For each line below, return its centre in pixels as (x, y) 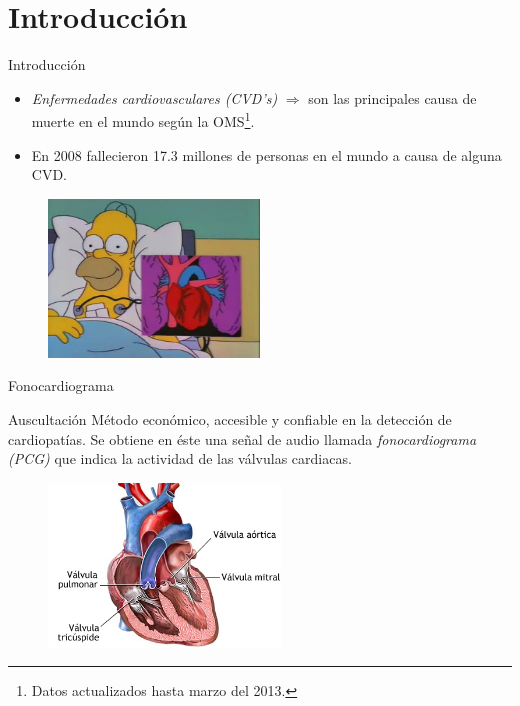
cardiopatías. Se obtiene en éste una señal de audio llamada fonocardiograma (242, 438)
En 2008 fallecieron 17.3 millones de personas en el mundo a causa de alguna (266, 154)
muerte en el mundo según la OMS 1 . (143, 119)
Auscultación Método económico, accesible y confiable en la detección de (230, 418)
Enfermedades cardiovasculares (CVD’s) (154, 97)
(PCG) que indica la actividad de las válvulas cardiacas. (180, 458)
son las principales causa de (392, 97)
